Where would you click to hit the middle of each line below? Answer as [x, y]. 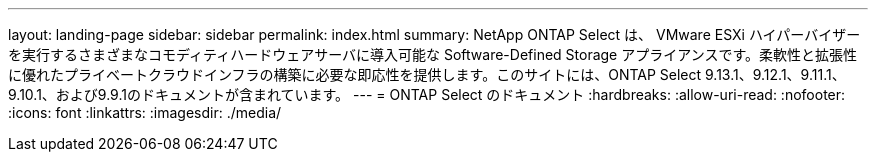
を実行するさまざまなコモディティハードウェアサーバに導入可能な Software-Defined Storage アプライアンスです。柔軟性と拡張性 [432, 54]
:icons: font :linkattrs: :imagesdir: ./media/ [145, 112]
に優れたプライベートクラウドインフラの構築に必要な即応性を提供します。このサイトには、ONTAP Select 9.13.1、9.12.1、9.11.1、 [427, 74]
